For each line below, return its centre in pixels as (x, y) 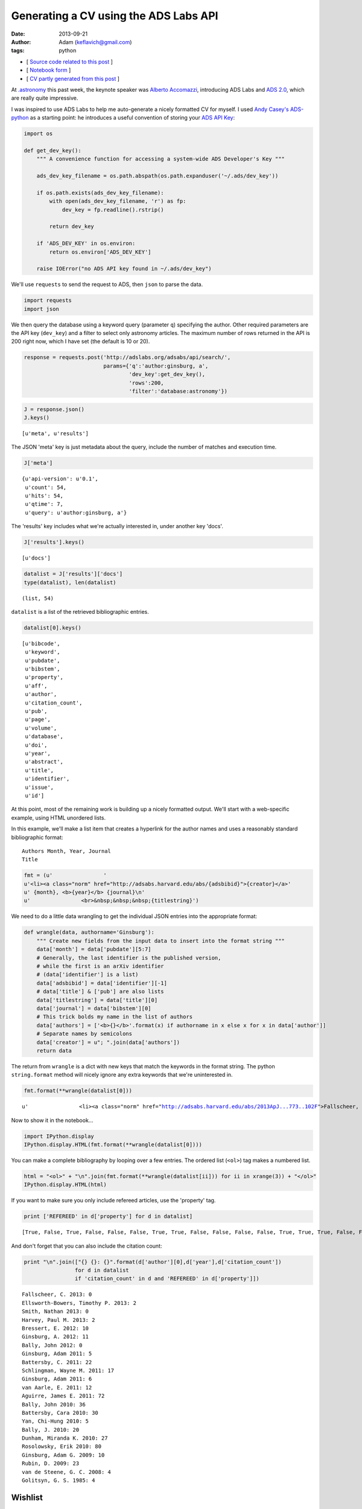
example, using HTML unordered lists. (58, 817)
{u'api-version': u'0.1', (60, 479)
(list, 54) (38, 598)
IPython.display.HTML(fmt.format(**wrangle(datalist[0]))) (113, 1145)
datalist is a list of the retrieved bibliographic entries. (80, 611)
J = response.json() (54, 409)
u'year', (38, 754)
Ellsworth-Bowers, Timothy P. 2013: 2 (79, 1303)
